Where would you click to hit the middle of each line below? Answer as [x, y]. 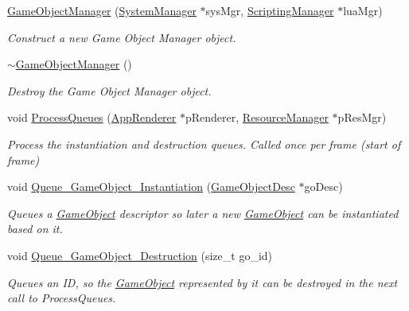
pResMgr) [362, 117]
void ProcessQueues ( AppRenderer [92, 117]
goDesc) [323, 187]
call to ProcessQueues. [62, 298]
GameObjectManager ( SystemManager [102, 10]
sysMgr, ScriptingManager [270, 10]
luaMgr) [363, 10]
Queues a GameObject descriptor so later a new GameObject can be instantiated [203, 213]
